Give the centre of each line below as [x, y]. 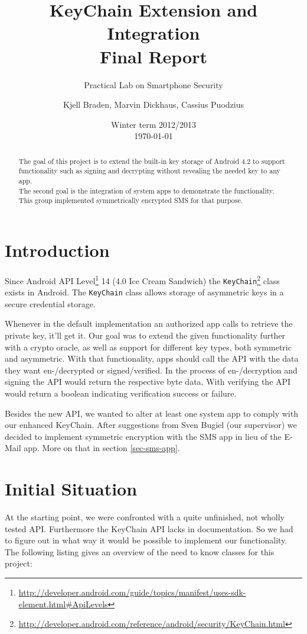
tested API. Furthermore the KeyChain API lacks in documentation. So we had [149, 528]
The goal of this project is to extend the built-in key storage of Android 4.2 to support [152, 161]
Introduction [57, 250]
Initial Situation [71, 489]
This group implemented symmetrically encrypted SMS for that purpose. [131, 200]
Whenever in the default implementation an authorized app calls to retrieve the [149, 324]
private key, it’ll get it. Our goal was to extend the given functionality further [145, 335]
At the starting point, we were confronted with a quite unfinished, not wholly [145, 517]
